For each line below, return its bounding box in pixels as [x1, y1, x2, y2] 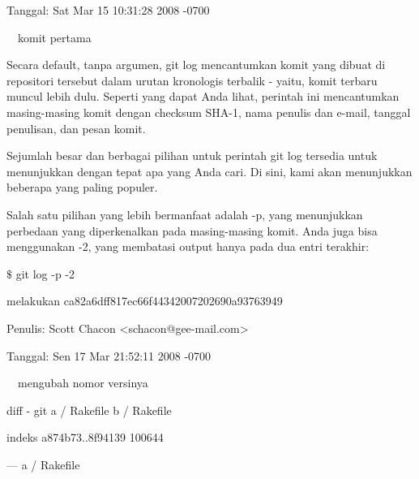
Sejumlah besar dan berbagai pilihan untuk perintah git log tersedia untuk [6, 147, 378, 164]
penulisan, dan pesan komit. [6, 119, 146, 136]
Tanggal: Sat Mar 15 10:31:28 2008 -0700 [6, 2, 210, 18]
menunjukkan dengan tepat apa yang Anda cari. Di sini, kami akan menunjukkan [6, 162, 413, 179]
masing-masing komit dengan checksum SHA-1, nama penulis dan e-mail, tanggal [6, 103, 411, 120]
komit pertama [18, 28, 92, 45]
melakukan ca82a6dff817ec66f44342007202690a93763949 [6, 292, 283, 309]
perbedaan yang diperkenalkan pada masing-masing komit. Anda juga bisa [6, 222, 378, 239]
